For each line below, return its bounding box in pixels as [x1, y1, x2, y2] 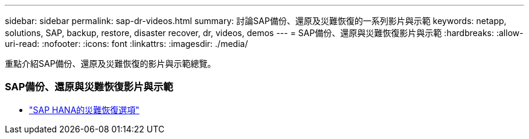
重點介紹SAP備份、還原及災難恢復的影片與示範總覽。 [5, 58, 216, 69]
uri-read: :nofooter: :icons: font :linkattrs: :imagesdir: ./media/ [5, 39, 248, 49]
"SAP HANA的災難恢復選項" [29, 104, 139, 115]
